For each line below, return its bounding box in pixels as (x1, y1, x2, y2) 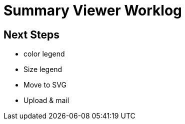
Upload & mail (23, 96, 69, 105)
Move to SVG (23, 80, 66, 89)
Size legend (23, 65, 62, 74)
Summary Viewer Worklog (3, 2, 182, 19)
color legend (23, 49, 65, 58)
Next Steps (3, 28, 59, 41)
